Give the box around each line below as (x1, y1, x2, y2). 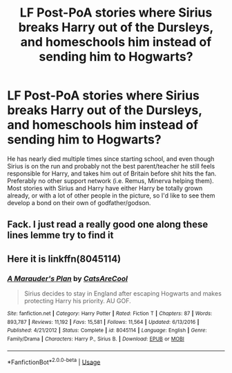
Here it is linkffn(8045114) (7, 253, 122, 265)
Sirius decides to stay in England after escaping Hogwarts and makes (23, 289, 222, 298)
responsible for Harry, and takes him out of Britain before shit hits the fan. (7, 169, 217, 178)
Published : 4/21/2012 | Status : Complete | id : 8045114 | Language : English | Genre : (7, 327, 207, 334)
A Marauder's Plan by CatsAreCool (7, 274, 128, 283)
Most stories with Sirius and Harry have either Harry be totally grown (7, 184, 203, 192)
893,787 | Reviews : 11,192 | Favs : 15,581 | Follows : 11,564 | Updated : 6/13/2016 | (7, 318, 200, 325)
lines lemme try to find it (7, 229, 114, 241)
